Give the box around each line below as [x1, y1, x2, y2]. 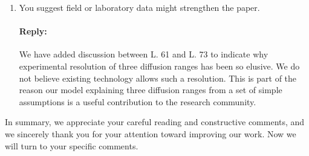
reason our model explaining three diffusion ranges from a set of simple [19, 83, 282, 96]
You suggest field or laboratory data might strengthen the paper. [19, 1, 260, 13]
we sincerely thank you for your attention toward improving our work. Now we [5, 127, 296, 140]
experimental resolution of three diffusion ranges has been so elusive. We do [19, 59, 300, 72]
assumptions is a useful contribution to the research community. [19, 95, 256, 108]
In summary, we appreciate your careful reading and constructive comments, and [5, 115, 305, 128]
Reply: [19, 25, 47, 37]
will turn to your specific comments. [5, 139, 138, 152]
